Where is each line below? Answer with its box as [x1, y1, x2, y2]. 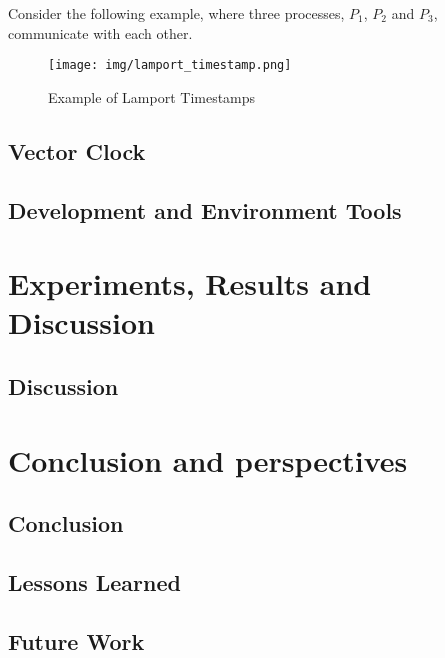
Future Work [8, 625, 145, 656]
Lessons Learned [8, 566, 181, 597]
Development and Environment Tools [8, 194, 402, 225]
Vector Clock [8, 135, 146, 166]
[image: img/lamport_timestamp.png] [48, 58, 292, 73]
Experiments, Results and [8, 263, 372, 304]
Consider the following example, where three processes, [8, 3, 345, 23]
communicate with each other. [8, 22, 193, 43]
